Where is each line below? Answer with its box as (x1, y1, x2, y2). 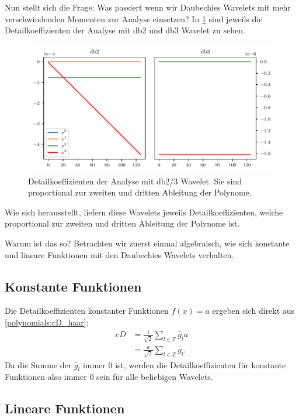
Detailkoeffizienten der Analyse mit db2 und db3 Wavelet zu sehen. (5, 24, 245, 36)
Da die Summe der (5, 358, 72, 371)
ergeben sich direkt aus (212, 304, 295, 317)
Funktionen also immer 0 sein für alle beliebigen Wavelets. (5, 371, 213, 383)
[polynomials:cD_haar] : (5, 316, 89, 328)
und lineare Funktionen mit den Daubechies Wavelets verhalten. (5, 248, 234, 261)
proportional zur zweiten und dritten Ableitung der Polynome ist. (5, 217, 240, 229)
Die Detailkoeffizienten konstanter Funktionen (5, 304, 169, 317)
